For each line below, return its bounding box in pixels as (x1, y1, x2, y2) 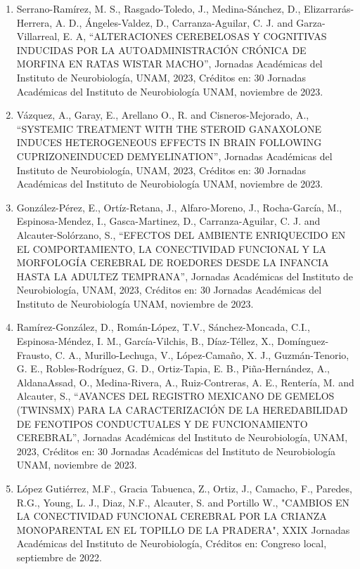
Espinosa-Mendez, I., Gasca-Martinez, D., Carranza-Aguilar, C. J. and (16, 214, 321, 228)
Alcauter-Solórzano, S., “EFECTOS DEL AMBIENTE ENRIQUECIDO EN (16, 227, 346, 242)
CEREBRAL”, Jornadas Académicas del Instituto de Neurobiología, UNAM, (16, 430, 348, 445)
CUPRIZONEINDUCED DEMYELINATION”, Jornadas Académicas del (16, 148, 333, 163)
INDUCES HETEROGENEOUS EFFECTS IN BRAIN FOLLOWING (16, 135, 322, 150)
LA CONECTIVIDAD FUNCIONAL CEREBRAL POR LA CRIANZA (16, 509, 327, 523)
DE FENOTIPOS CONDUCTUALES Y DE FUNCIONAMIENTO (16, 416, 308, 431)
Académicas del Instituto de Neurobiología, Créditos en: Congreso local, (16, 536, 327, 551)
